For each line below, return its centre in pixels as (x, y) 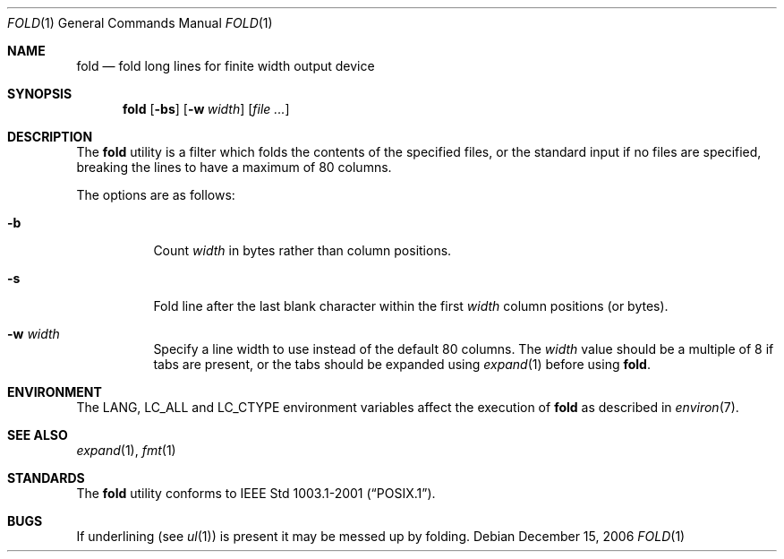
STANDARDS (46, 478)
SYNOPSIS (40, 94)
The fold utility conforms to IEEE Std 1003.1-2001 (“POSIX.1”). (256, 493)
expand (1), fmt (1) (126, 450)
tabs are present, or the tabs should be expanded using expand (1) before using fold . (402, 364)
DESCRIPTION (50, 137)
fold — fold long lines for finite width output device (226, 66)
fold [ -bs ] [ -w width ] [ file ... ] (206, 109)
